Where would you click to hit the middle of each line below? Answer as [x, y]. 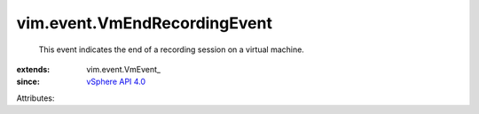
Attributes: [35, 98]
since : [28, 82]
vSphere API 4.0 [116, 82]
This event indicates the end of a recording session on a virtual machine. [172, 49]
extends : [33, 69]
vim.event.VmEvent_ [124, 69]
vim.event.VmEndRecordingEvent [144, 23]
